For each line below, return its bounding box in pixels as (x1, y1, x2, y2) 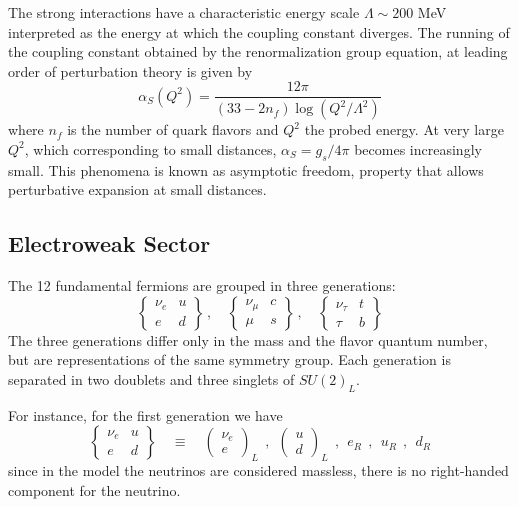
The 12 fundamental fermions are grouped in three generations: (8, 275, 396, 296)
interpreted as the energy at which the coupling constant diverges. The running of (8, 21, 510, 42)
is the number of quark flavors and (67, 119, 279, 140)
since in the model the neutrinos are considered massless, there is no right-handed (8, 460, 509, 481)
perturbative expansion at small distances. (8, 179, 267, 200)
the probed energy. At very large (304, 119, 504, 140)
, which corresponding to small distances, (24, 138, 277, 159)
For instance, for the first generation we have (8, 404, 283, 425)
